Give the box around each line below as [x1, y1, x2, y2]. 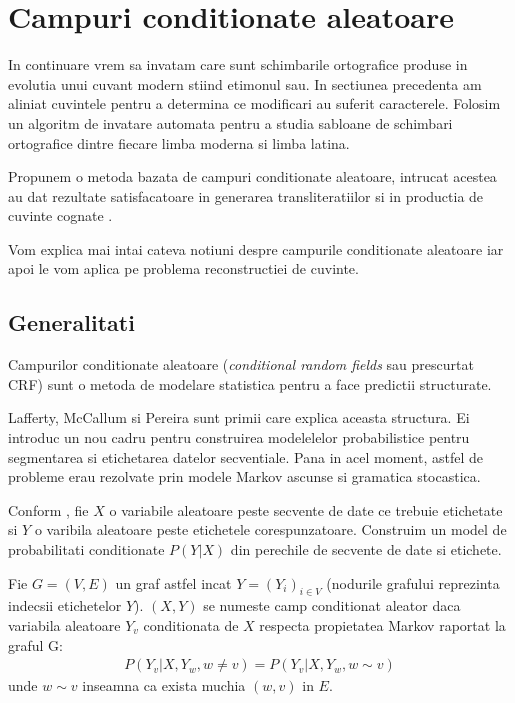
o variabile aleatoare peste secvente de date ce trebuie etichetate [109, 499, 503, 520]
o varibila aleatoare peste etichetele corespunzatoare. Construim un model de [34, 519, 507, 540]
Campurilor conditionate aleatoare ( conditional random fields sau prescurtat [8, 354, 474, 375]
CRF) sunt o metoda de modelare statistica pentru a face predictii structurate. [8, 373, 492, 394]
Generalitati [8, 307, 135, 338]
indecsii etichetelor [8, 595, 122, 616]
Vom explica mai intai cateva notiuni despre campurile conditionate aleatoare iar [8, 238, 504, 259]
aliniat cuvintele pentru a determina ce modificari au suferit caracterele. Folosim [8, 93, 501, 114]
